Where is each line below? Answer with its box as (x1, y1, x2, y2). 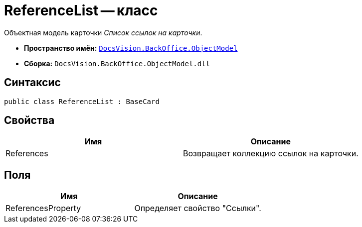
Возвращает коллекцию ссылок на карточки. (182, 148, 359, 159)
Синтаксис (4, 76, 61, 89)
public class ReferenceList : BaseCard (4, 97, 160, 106)
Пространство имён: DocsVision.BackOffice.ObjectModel (24, 43, 238, 52)
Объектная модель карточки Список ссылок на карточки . (4, 28, 202, 37)
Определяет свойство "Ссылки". (134, 203, 261, 214)
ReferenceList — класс (4, 2, 158, 19)
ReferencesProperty (5, 203, 81, 214)
